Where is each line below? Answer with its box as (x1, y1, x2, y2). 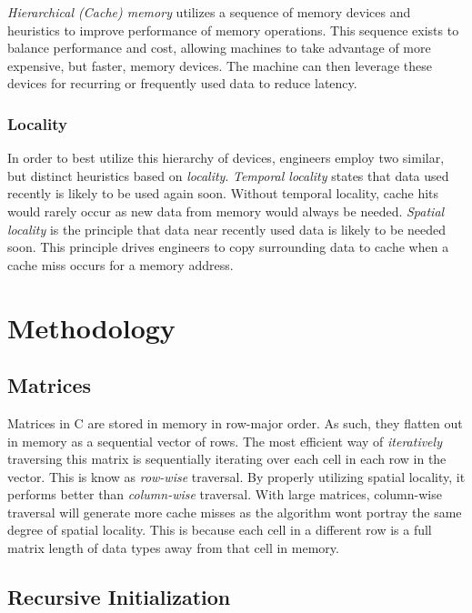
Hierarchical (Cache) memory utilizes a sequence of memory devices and (7, 3, 411, 21)
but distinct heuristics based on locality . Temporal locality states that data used (7, 166, 449, 185)
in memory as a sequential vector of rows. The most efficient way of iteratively (7, 431, 442, 450)
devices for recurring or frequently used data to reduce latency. (7, 74, 357, 93)
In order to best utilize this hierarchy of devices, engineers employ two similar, (7, 148, 445, 167)
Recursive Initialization (7, 583, 231, 611)
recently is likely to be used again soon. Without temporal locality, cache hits (7, 184, 439, 203)
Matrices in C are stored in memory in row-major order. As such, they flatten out (7, 413, 463, 432)
